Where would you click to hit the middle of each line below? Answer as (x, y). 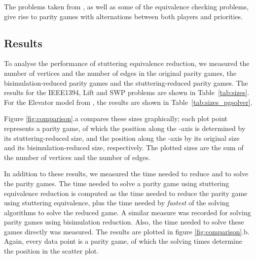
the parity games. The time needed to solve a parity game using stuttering (117, 183)
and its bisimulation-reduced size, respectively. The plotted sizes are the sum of (124, 147)
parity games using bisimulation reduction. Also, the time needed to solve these (124, 222)
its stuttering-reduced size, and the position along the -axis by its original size (122, 138)
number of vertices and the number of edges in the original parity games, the (120, 73)
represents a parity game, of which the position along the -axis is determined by (125, 128)
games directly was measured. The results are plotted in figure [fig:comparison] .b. (127, 231)
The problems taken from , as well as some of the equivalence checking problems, (126, 6)
